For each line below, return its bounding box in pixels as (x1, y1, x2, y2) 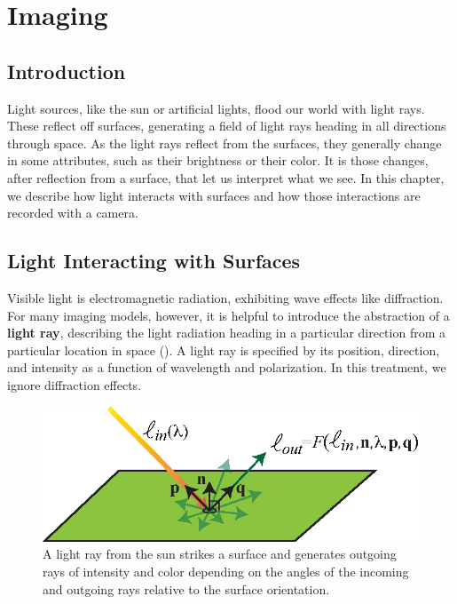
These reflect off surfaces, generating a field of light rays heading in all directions (7, 116, 446, 135)
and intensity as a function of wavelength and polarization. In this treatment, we (7, 358, 446, 377)
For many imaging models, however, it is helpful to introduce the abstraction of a (7, 306, 450, 324)
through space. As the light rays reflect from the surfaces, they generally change (7, 133, 442, 152)
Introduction (7, 57, 126, 84)
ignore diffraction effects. (7, 375, 142, 393)
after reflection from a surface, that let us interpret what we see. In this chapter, (7, 168, 445, 187)
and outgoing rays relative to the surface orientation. (43, 579, 330, 598)
